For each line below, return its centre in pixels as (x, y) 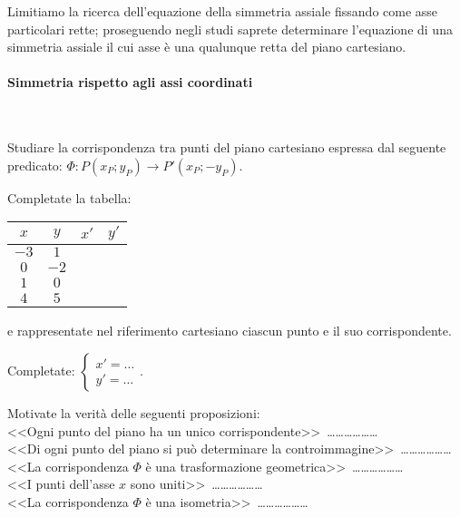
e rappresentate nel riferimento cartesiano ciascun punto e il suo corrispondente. (230, 331)
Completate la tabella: (69, 197)
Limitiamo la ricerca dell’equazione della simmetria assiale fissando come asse (223, 11)
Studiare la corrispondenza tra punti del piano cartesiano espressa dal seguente (227, 147)
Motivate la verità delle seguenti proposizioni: (134, 412)
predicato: (35, 165)
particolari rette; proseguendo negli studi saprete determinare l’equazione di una (230, 29)
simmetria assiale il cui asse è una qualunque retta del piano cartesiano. (207, 47)
